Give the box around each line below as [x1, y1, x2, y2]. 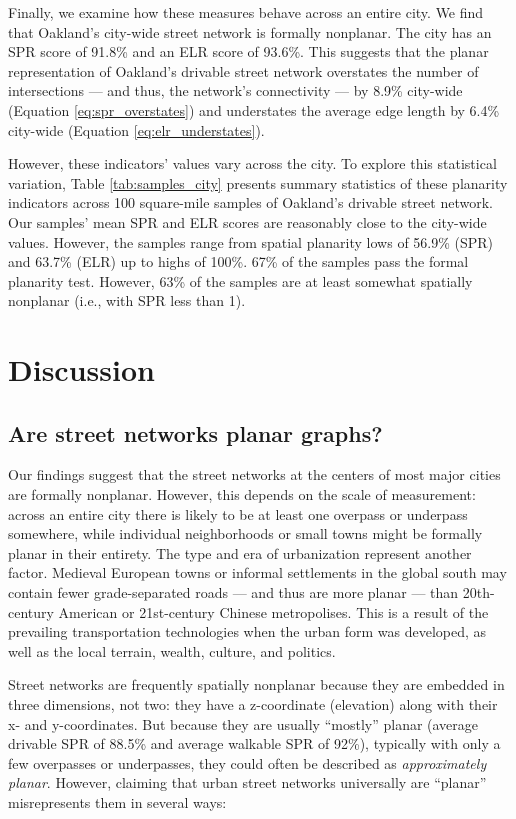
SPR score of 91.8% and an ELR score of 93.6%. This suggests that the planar [8, 41, 489, 62]
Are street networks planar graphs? [8, 417, 383, 448]
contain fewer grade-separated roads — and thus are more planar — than [8, 582, 459, 603]
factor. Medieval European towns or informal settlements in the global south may [8, 562, 507, 583]
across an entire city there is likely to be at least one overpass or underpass [8, 503, 468, 524]
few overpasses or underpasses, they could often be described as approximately [8, 752, 487, 773]
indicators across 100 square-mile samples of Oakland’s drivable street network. [8, 192, 493, 213]
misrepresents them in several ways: [8, 791, 227, 812]
